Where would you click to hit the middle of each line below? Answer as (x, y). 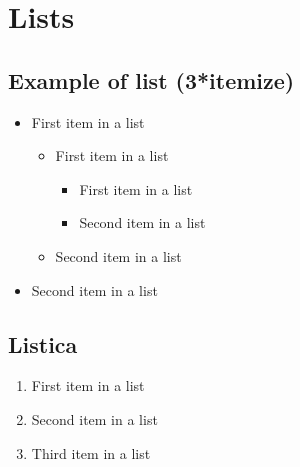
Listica (43, 343)
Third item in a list (91, 452)
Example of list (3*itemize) (151, 79)
